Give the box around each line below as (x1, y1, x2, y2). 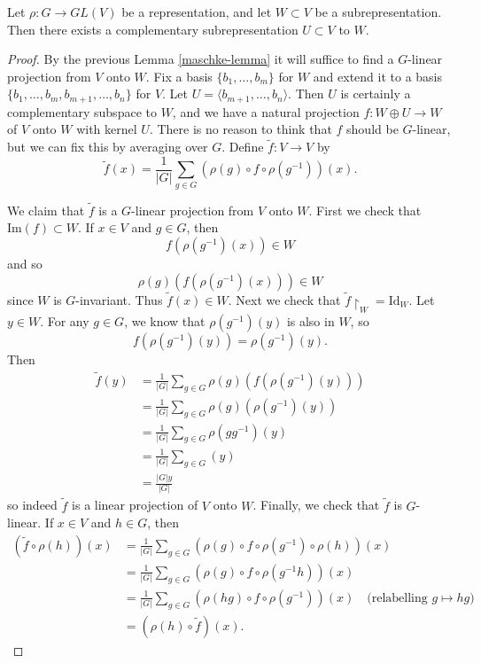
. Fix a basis (145, 66, 213, 85)
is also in (286, 312, 335, 331)
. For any (40, 312, 89, 331)
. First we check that (308, 200, 422, 219)
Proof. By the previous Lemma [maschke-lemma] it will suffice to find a (7, 50, 394, 68)
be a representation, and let (121, 3, 272, 20)
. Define (221, 137, 264, 156)
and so (7, 254, 43, 273)
